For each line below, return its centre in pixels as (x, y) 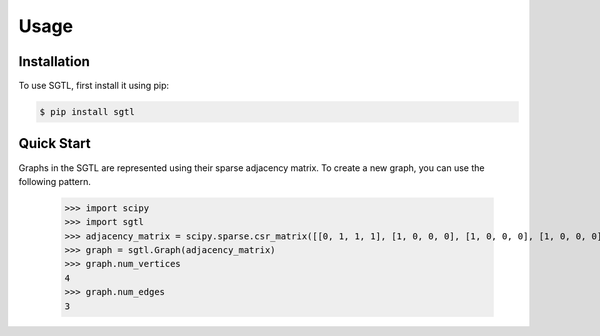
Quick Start (54, 143)
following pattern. (55, 181)
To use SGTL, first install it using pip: (94, 86)
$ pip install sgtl (87, 112)
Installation (54, 61)
